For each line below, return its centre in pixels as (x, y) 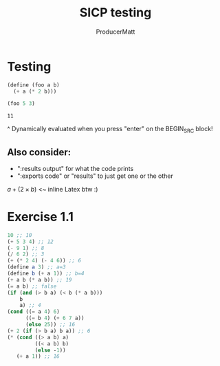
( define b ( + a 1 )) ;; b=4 (46, 274)
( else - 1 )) (51, 350)
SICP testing (115, 13)
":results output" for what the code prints (75, 168)
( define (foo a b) (33, 85)
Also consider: (39, 152)
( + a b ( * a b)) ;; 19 (40, 279)
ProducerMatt (115, 32)
